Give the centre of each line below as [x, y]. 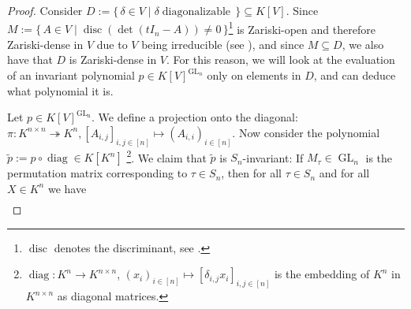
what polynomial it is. [60, 90]
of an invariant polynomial [71, 75]
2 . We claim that [166, 156]
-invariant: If [273, 157]
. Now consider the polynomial [306, 132]
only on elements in [254, 75]
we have [67, 188]
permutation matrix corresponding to [97, 173]
